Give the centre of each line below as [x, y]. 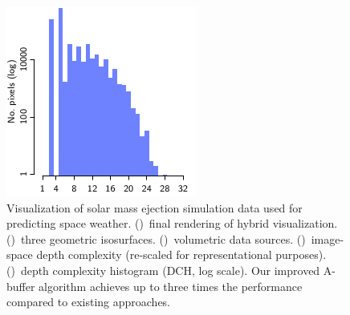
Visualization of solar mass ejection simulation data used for [155, 207]
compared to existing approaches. [89, 302]
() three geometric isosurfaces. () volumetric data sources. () [156, 238]
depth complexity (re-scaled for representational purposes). [181, 254]
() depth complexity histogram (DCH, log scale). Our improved [163, 270]
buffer [21, 286]
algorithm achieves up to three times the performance [171, 286]
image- [328, 238]
